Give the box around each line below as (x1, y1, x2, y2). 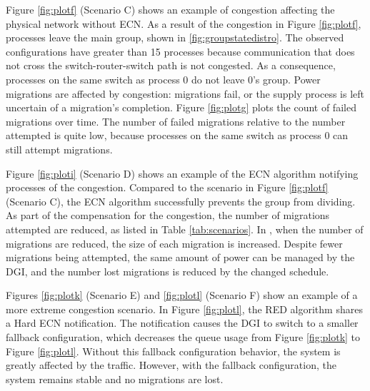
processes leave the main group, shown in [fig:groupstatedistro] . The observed (6, 30, 344, 45)
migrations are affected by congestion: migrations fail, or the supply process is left (6, 86, 364, 101)
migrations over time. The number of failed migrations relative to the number (6, 113, 346, 128)
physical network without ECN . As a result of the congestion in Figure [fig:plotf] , (6, 16, 361, 31)
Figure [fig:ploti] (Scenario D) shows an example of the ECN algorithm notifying (6, 166, 359, 181)
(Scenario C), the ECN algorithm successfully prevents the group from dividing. (6, 193, 356, 208)
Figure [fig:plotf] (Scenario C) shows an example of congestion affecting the (6, 2, 335, 16)
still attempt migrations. (6, 141, 113, 156)
